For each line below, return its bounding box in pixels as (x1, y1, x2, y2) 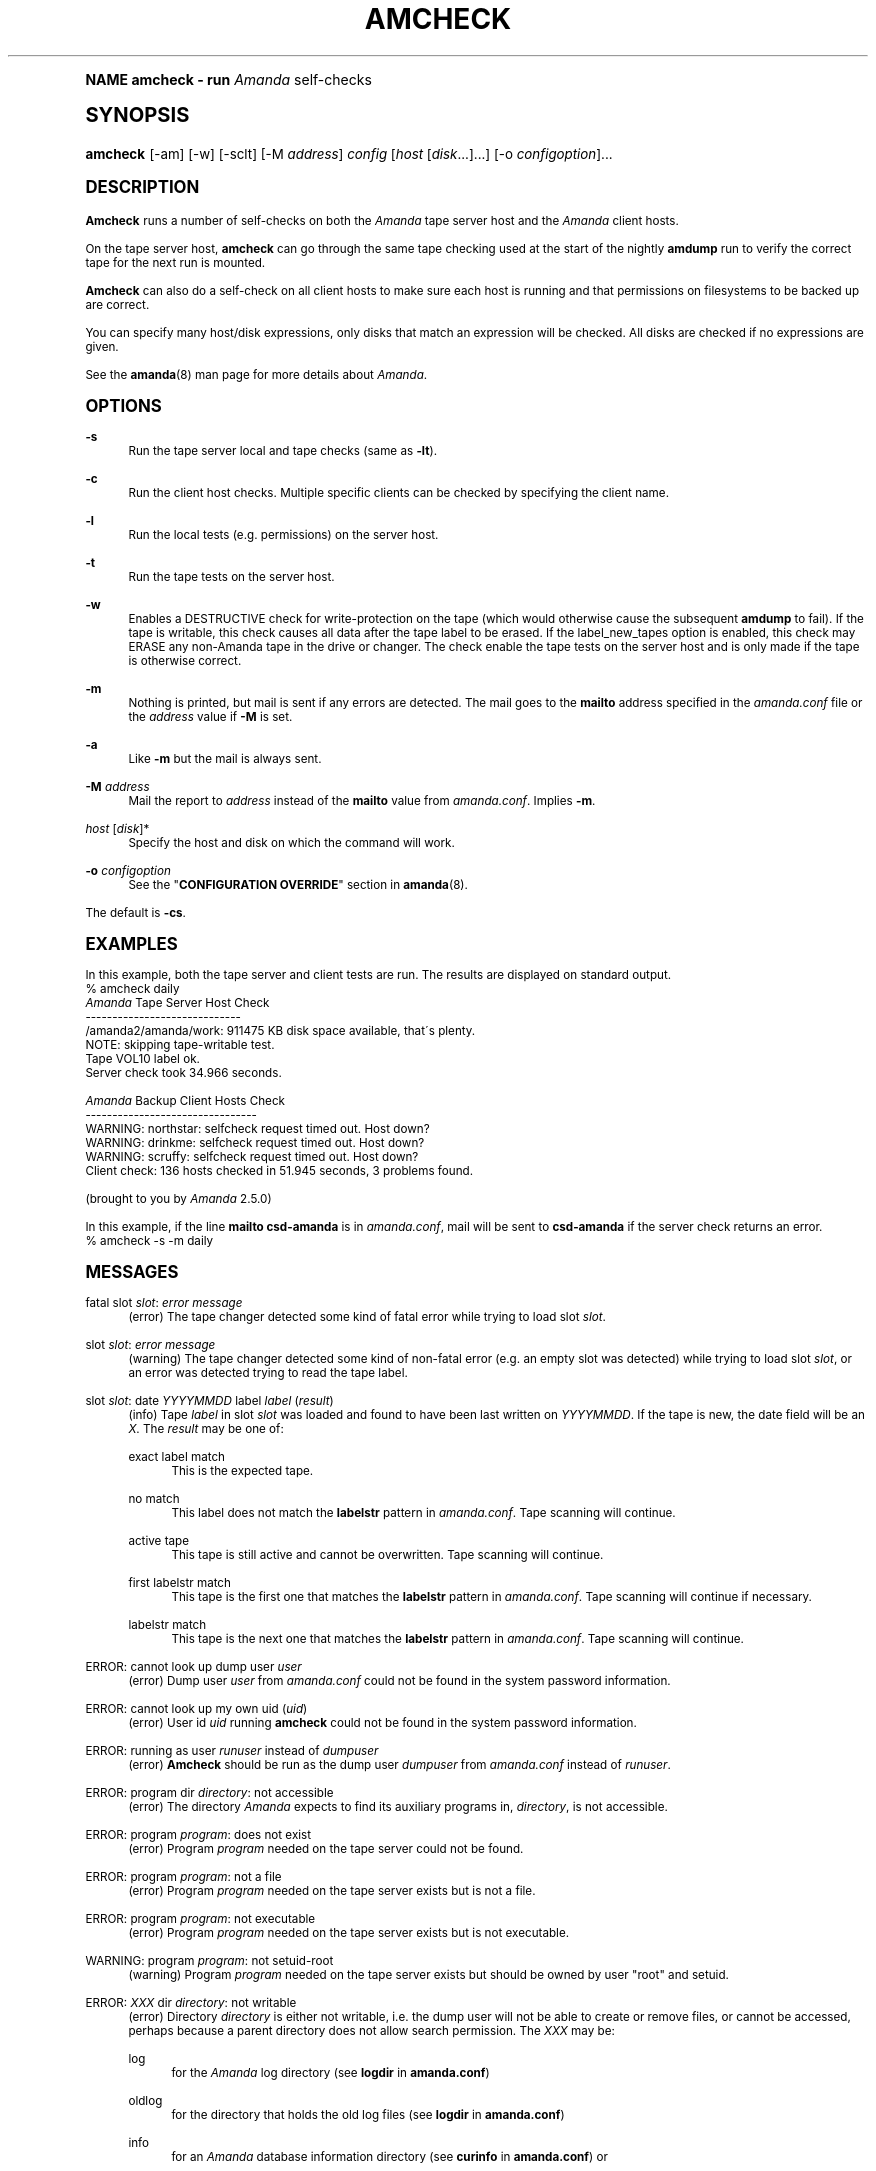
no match (128, 1491, 180, 1506)
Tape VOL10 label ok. (85, 1051, 200, 1066)
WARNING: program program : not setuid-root (85, 1953, 334, 1968)
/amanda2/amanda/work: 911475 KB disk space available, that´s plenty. (85, 1023, 476, 1038)
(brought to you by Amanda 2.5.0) (85, 1191, 272, 1206)
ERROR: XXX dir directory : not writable (85, 1995, 297, 2010)
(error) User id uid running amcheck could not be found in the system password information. (128, 1715, 637, 1730)
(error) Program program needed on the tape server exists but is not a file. (128, 1883, 536, 1898)
